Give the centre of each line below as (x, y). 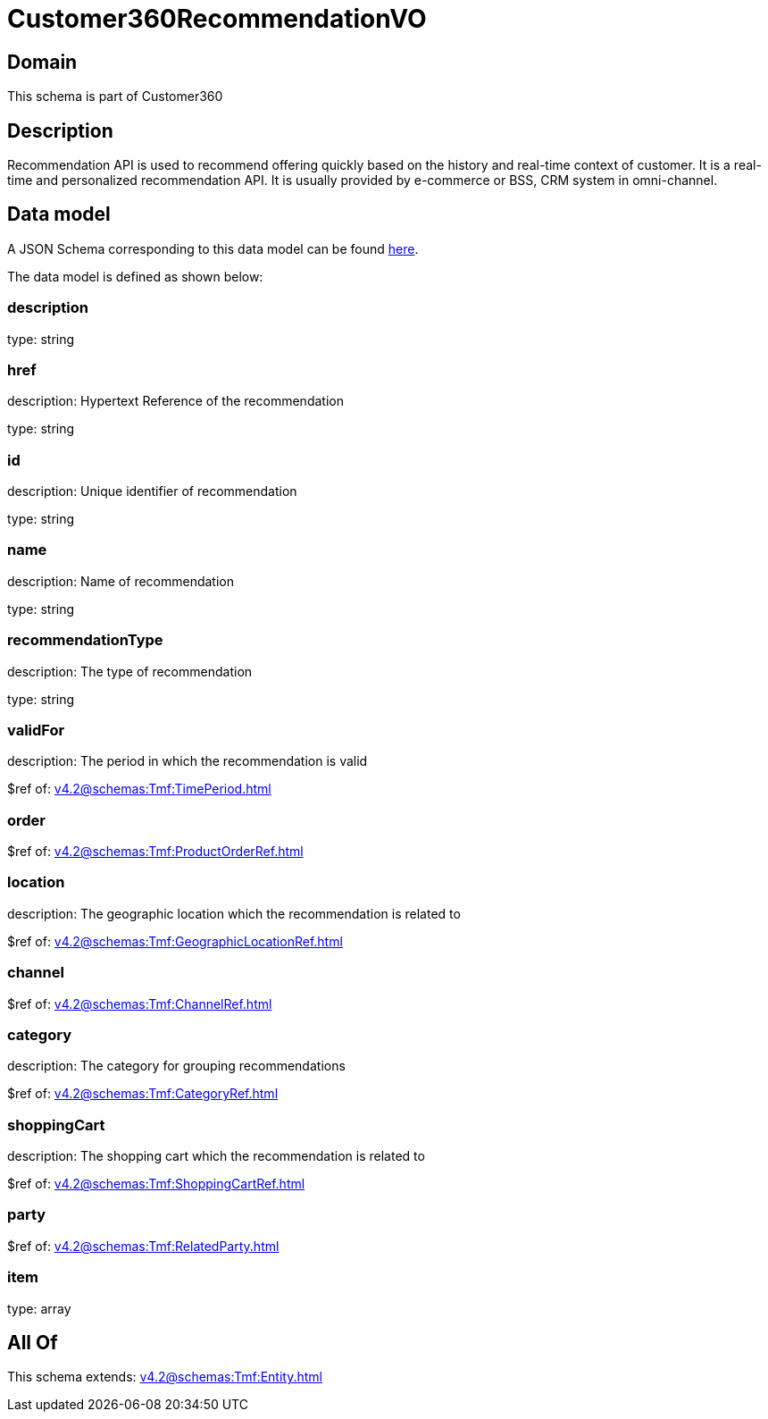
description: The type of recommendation (130, 671)
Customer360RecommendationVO (217, 19)
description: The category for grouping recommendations (176, 1066)
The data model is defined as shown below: (135, 276)
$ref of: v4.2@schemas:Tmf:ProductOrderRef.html (155, 852)
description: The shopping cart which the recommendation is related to (216, 1156)
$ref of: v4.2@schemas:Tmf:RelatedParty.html (143, 1246)
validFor (36, 730)
